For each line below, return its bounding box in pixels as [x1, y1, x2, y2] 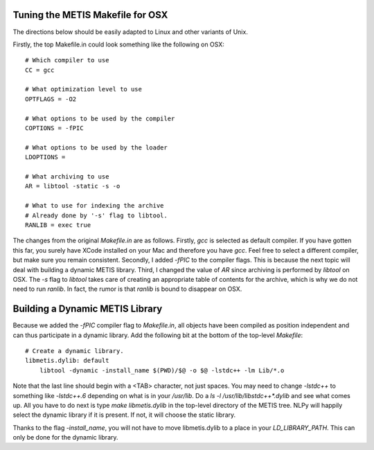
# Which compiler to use [25, 56, 109, 64]
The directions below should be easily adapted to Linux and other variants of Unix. [12, 28, 249, 36]
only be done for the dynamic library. [12, 433, 118, 442]
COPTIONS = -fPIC [25, 125, 84, 132]
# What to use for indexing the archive [25, 201, 164, 210]
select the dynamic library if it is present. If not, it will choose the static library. [12, 411, 236, 419]
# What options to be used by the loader [25, 143, 168, 152]
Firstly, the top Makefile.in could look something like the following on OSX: [12, 40, 224, 48]
